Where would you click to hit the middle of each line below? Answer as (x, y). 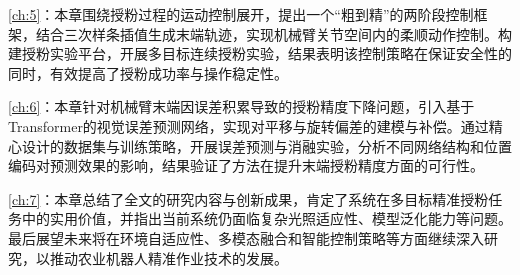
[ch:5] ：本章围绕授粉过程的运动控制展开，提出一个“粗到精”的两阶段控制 (241, 14)
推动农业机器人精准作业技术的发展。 (168, 257)
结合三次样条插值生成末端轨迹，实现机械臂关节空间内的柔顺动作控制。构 (273, 33)
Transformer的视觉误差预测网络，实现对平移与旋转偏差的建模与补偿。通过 (248, 125)
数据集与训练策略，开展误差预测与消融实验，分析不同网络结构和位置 (287, 145)
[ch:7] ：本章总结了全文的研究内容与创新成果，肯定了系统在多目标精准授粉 (248, 198)
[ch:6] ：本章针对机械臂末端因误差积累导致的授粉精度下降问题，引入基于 (241, 106)
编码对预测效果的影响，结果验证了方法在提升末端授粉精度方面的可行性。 (246, 165)
